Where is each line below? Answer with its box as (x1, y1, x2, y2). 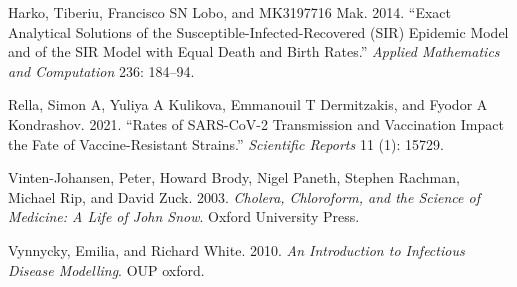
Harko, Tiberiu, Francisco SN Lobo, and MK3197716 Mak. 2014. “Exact (8, 2, 451, 22)
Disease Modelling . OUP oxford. (8, 259, 205, 280)
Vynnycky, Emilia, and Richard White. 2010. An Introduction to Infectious (8, 239, 465, 260)
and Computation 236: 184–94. (8, 60, 195, 81)
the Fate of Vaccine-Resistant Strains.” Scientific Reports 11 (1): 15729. (8, 133, 444, 154)
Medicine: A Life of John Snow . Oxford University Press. (8, 206, 360, 227)
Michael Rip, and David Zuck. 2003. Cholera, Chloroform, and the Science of (8, 186, 480, 207)
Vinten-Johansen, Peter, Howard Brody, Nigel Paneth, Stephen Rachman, (8, 167, 460, 188)
